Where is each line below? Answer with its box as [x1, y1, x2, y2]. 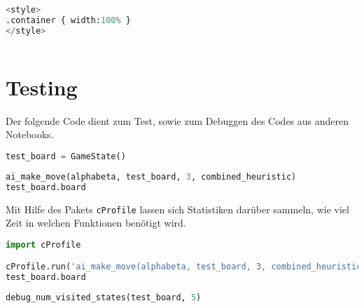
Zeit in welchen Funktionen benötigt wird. [6, 215, 186, 230]
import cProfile [6, 239, 81, 250]
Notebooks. [6, 127, 54, 142]
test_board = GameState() [6, 151, 126, 161]
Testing [6, 72, 78, 101]
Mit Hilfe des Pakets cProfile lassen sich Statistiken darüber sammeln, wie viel [6, 201, 349, 216]
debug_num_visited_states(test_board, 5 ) [6, 293, 202, 303]
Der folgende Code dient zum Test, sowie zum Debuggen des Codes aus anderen [6, 113, 349, 128]
